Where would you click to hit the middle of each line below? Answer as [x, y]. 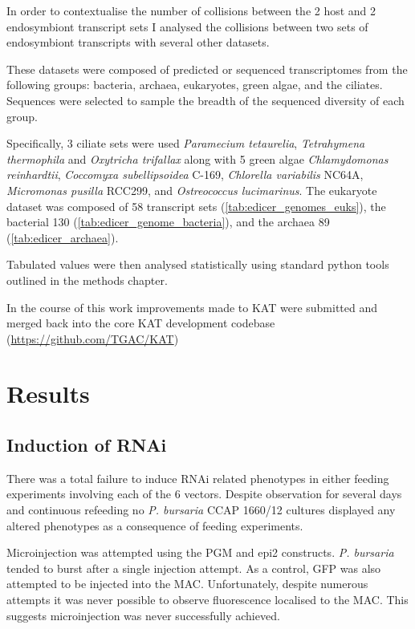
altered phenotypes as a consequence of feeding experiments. [155, 525]
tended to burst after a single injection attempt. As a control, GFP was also [194, 568]
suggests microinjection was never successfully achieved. [143, 615]
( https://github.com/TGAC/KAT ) [93, 338]
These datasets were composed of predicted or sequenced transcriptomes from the [207, 69]
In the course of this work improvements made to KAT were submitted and [192, 307]
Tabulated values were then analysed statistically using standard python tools [198, 264]
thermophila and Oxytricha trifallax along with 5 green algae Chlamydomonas [197, 158]
